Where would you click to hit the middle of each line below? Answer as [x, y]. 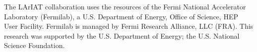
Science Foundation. [34, 45]
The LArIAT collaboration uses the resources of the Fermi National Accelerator [125, 6]
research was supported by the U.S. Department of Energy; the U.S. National [122, 35]
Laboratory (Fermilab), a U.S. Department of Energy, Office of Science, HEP [121, 16]
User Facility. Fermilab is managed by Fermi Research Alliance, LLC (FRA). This [129, 26]
